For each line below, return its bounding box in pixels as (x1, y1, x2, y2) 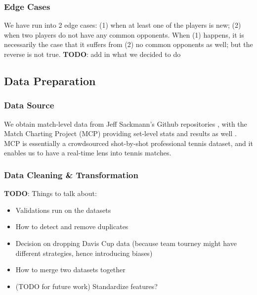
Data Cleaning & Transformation (4, 168, 138, 181)
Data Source (4, 99, 54, 111)
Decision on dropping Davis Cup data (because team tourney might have (15, 238, 237, 248)
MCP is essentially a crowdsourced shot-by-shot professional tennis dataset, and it (4, 138, 253, 148)
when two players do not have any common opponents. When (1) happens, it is (4, 29, 244, 40)
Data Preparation (4, 73, 96, 88)
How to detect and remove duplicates (15, 221, 128, 232)
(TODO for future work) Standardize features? (15, 281, 158, 291)
